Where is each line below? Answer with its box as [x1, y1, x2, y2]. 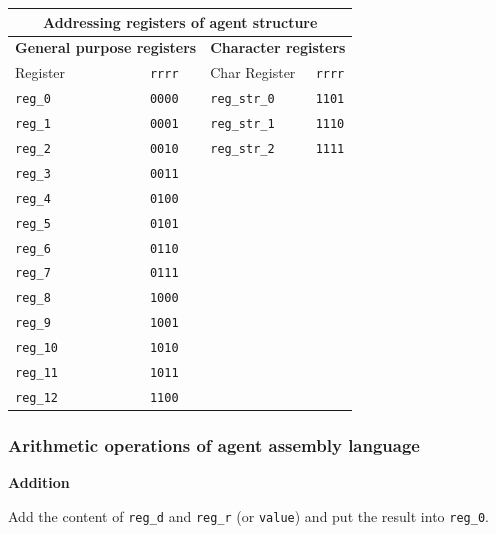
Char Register [210, 62, 296, 83]
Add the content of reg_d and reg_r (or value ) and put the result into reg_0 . [8, 505, 489, 526]
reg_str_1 [210, 117, 275, 131]
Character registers [210, 37, 346, 58]
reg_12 [15, 390, 58, 405]
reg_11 [15, 366, 58, 381]
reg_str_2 [210, 141, 275, 156]
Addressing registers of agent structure [43, 11, 318, 32]
